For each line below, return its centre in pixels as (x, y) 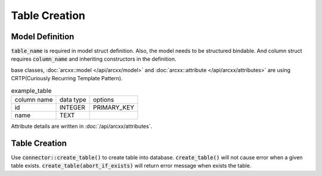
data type (73, 100)
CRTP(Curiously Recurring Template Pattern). (67, 78)
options (103, 100)
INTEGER (73, 107)
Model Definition (43, 37)
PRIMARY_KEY (113, 107)
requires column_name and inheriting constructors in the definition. (94, 59)
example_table (31, 90)
